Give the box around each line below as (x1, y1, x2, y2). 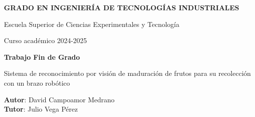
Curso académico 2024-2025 (4, 35, 87, 46)
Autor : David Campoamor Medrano (4, 94, 115, 104)
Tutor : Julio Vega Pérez (4, 104, 78, 114)
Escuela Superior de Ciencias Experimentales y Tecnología (4, 19, 179, 29)
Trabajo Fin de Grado (4, 51, 80, 62)
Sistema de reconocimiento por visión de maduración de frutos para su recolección (4, 68, 251, 78)
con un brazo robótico (4, 77, 70, 88)
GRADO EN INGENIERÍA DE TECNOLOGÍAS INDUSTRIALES (4, 2, 239, 12)
